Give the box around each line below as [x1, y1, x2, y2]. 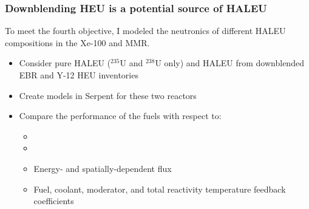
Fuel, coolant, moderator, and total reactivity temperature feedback [33, 182, 286, 195]
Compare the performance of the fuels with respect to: [19, 109, 222, 122]
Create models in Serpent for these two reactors [19, 89, 197, 101]
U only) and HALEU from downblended [155, 57, 304, 69]
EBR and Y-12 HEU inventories [19, 69, 138, 81]
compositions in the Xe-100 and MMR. [5, 36, 150, 49]
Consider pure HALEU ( [19, 57, 111, 69]
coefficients [33, 194, 74, 207]
